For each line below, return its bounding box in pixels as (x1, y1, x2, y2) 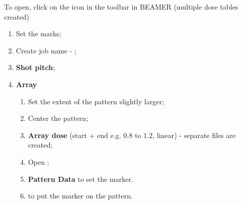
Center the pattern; (28, 113, 88, 123)
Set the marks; (16, 28, 61, 39)
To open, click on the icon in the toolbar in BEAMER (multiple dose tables (4, 2, 238, 12)
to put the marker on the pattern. (28, 190, 133, 201)
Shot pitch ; (16, 62, 55, 73)
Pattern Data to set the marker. (28, 173, 133, 184)
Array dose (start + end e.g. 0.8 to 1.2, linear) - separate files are (28, 129, 236, 140)
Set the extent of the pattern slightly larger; (28, 96, 164, 106)
